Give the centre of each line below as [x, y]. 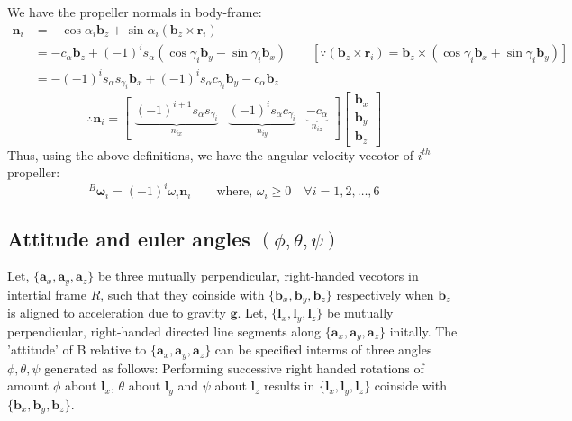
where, [235, 192]
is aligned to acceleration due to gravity [117, 313]
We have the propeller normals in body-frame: [135, 12]
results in [290, 385]
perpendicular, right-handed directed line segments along [164, 331]
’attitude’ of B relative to [77, 349]
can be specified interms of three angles [323, 349]
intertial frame [47, 294]
